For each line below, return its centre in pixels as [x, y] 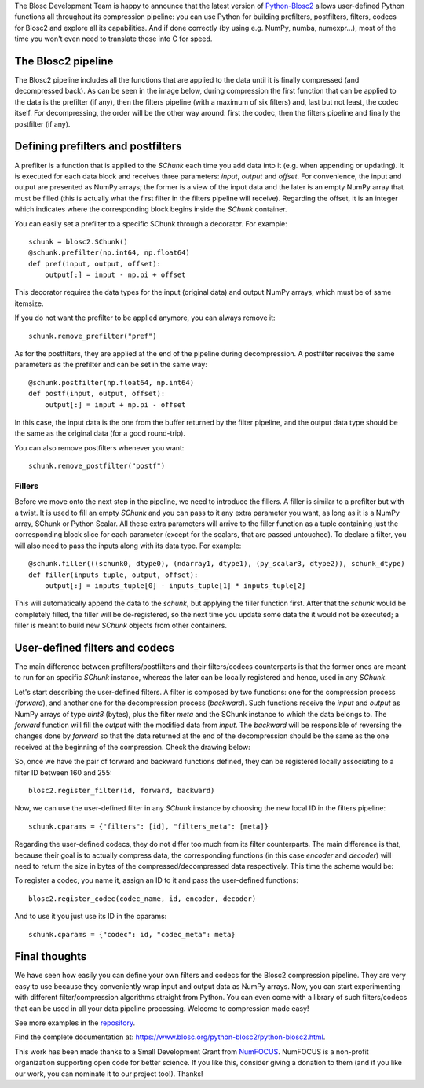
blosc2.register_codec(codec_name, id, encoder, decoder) [143, 899]
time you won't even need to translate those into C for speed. [113, 39]
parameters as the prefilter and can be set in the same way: [111, 365]
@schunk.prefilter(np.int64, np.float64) [109, 253]
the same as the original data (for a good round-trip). [100, 433]
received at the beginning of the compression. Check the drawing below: [132, 747]
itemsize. [29, 303]
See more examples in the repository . [75, 1023]
